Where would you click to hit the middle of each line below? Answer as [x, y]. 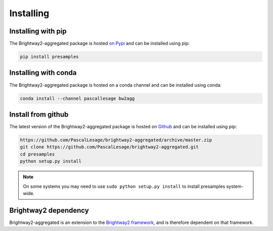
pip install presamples [50, 57]
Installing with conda [43, 73]
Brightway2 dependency [49, 210]
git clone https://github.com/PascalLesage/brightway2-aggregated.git [109, 147]
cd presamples [37, 154]
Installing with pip [38, 31]
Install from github [39, 114]
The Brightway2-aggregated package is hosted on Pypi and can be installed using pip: [99, 44]
